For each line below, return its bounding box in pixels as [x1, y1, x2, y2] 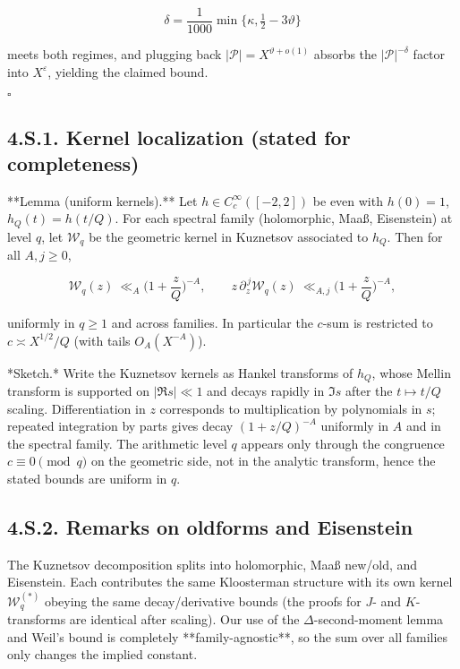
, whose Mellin [371, 363, 451, 382]
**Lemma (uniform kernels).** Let [7, 191, 198, 210]
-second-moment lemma [313, 610, 444, 629]
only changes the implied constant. [7, 645, 198, 664]
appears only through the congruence [241, 433, 445, 452]
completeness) [7, 150, 140, 177]
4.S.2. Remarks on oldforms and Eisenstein [7, 513, 413, 541]
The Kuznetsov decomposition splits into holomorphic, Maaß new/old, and [7, 554, 418, 573]
